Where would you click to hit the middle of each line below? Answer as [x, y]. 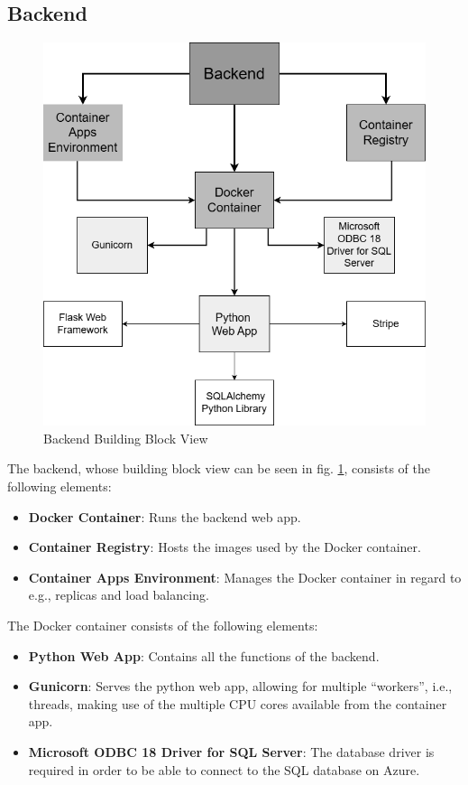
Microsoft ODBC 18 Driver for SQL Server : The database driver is [231, 751]
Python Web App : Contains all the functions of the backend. [204, 655]
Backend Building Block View [126, 438]
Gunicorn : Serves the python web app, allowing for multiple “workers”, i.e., [240, 686]
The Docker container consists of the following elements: [163, 625]
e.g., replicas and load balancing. [119, 595]
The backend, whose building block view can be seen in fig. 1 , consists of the [219, 468]
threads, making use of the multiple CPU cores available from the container [238, 703]
